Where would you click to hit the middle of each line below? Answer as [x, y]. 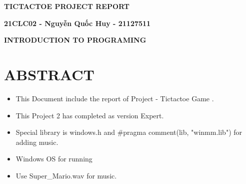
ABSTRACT [49, 74]
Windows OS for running [54, 159]
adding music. [37, 142]
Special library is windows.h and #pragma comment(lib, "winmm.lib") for [129, 132]
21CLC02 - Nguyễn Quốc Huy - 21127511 [77, 23]
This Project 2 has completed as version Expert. [90, 115]
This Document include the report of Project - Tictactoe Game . [115, 98]
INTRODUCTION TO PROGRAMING [75, 40]
